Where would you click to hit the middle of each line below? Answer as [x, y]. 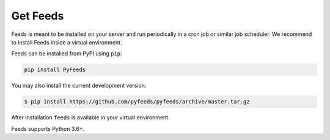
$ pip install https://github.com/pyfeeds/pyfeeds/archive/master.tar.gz [137, 102]
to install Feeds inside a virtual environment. [67, 42]
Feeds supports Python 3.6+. [48, 128]
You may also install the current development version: [79, 86]
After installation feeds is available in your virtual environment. [91, 117]
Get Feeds [38, 16]
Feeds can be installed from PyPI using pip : [67, 54]
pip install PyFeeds [55, 70]
